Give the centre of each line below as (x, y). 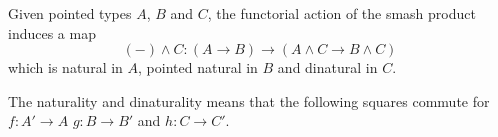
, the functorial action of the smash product (341, 13)
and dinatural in (327, 67)
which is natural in (65, 67)
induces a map (52, 32)
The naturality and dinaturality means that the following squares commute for (249, 100)
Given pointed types (70, 13)
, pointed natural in (198, 67)
